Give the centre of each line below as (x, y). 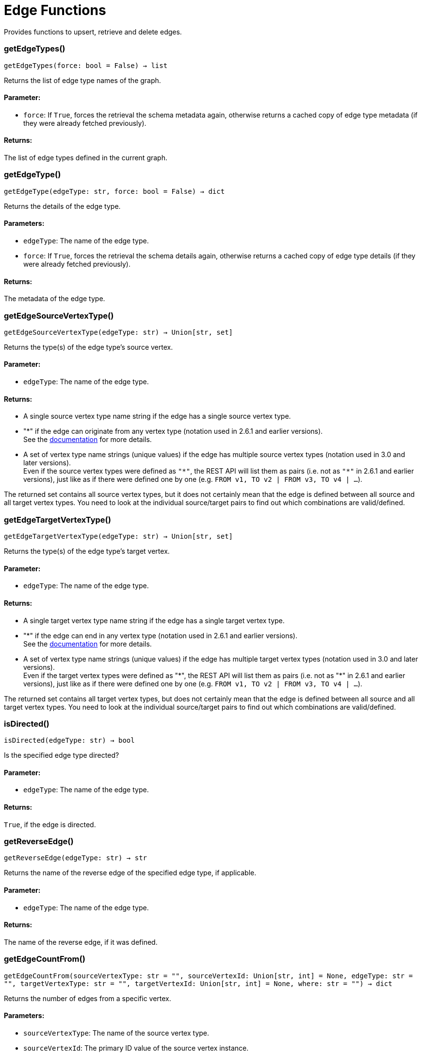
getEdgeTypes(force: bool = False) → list (86, 65)
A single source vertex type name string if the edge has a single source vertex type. (157, 416)
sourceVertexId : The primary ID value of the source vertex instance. (136, 1048)
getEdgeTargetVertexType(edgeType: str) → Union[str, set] (119, 537)
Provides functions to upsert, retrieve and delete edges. (93, 32)
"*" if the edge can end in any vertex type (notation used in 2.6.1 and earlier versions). (160, 635)
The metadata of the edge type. (55, 299)
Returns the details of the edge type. (62, 206)
